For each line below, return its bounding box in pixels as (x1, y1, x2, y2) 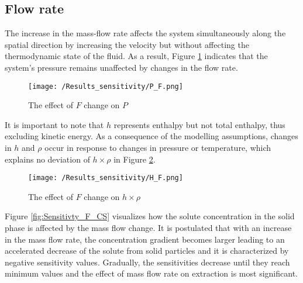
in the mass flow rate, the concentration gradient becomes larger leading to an (5, 233, 285, 245)
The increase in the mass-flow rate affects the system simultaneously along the (5, 27, 286, 39)
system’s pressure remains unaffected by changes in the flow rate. (5, 61, 238, 73)
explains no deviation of (5, 153, 90, 165)
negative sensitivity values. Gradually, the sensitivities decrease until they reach (5, 256, 290, 268)
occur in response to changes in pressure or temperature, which (44, 141, 271, 154)
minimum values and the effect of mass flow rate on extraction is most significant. (5, 267, 298, 279)
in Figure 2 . (113, 153, 156, 165)
